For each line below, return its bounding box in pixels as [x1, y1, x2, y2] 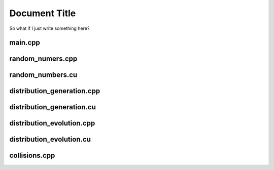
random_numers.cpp [9, 55, 78, 63]
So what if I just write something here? [9, 25, 90, 31]
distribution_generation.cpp [9, 87, 100, 96]
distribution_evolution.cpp [9, 119, 95, 127]
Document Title [9, 8, 76, 19]
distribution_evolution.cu [9, 135, 91, 144]
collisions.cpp [9, 151, 55, 160]
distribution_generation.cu [9, 103, 96, 111]
